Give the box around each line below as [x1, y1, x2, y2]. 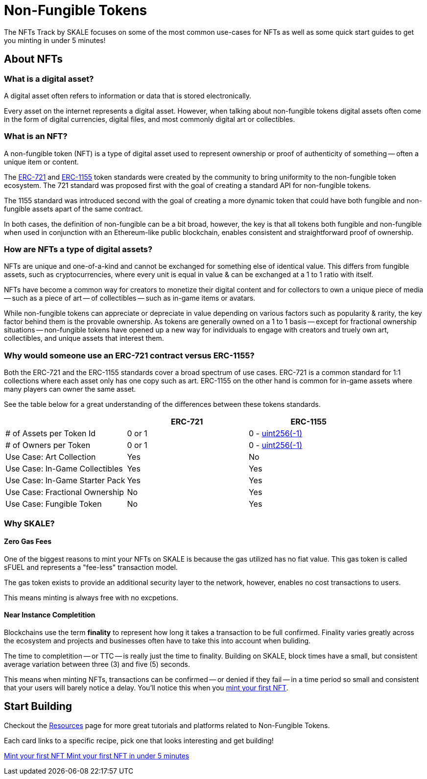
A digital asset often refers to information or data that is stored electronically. [4, 91, 252, 100]
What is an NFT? [4, 131, 68, 142]
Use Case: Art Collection [5, 452, 96, 462]
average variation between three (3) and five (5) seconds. [4, 660, 190, 669]
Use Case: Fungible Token [5, 499, 102, 509]
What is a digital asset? [4, 73, 94, 84]
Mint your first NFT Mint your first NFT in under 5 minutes [4, 751, 190, 760]
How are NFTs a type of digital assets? [4, 244, 153, 255]
